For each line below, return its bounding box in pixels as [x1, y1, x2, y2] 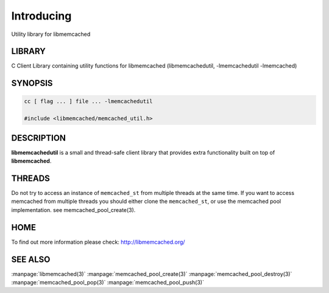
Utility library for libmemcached [11, 30, 91, 38]
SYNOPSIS [11, 78, 53, 88]
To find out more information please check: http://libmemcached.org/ [11, 238, 185, 245]
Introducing [11, 9, 72, 23]
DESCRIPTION [11, 133, 66, 143]
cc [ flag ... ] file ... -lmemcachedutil [24, 98, 153, 105]
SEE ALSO [11, 254, 51, 264]
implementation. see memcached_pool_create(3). [11, 206, 136, 213]
